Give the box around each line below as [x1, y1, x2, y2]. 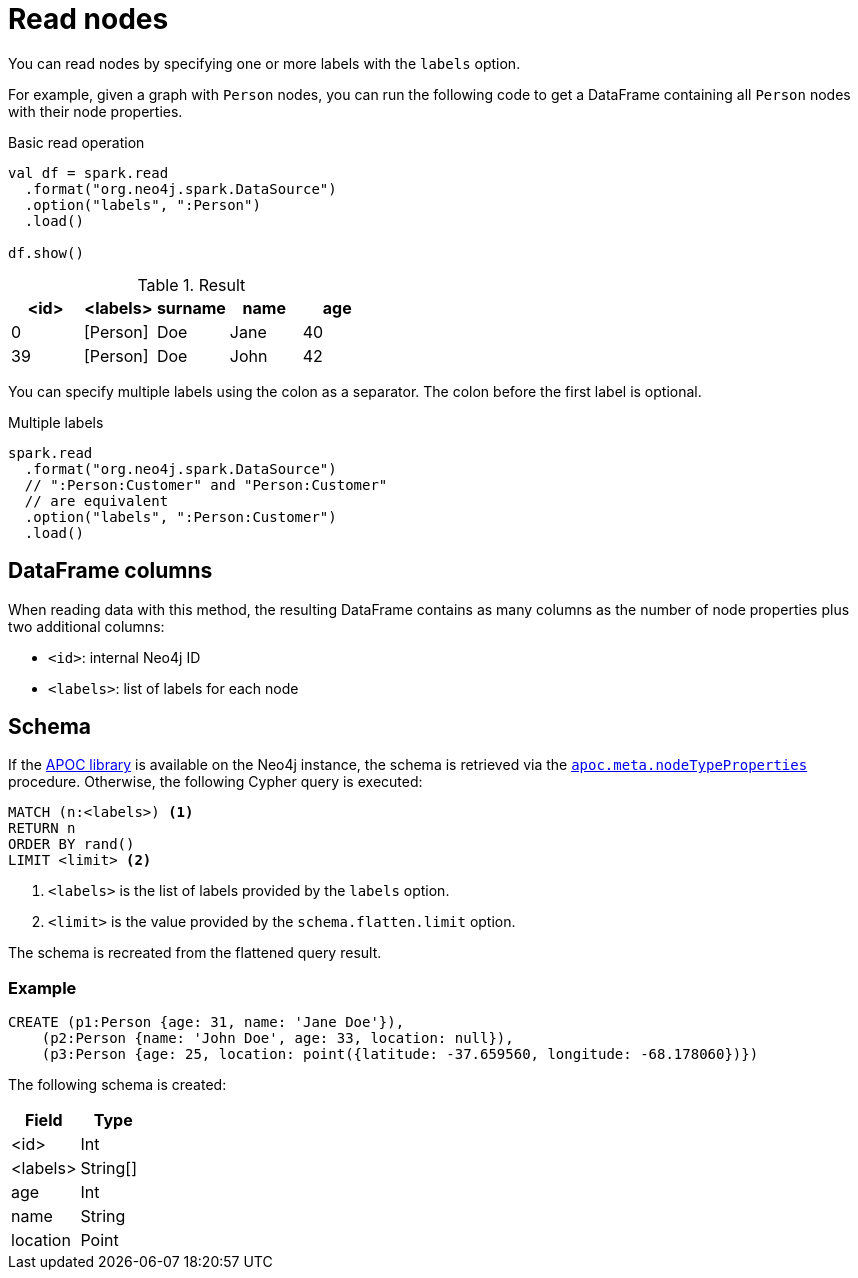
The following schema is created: [8, 1076, 227, 1094]
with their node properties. [8, 102, 183, 120]
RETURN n [8, 820, 76, 837]
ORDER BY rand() [8, 836, 135, 853]
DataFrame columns [8, 558, 213, 584]
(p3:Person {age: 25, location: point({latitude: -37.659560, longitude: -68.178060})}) [41, 1046, 759, 1063]
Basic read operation [8, 133, 145, 151]
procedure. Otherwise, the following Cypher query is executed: [8, 773, 423, 791]
